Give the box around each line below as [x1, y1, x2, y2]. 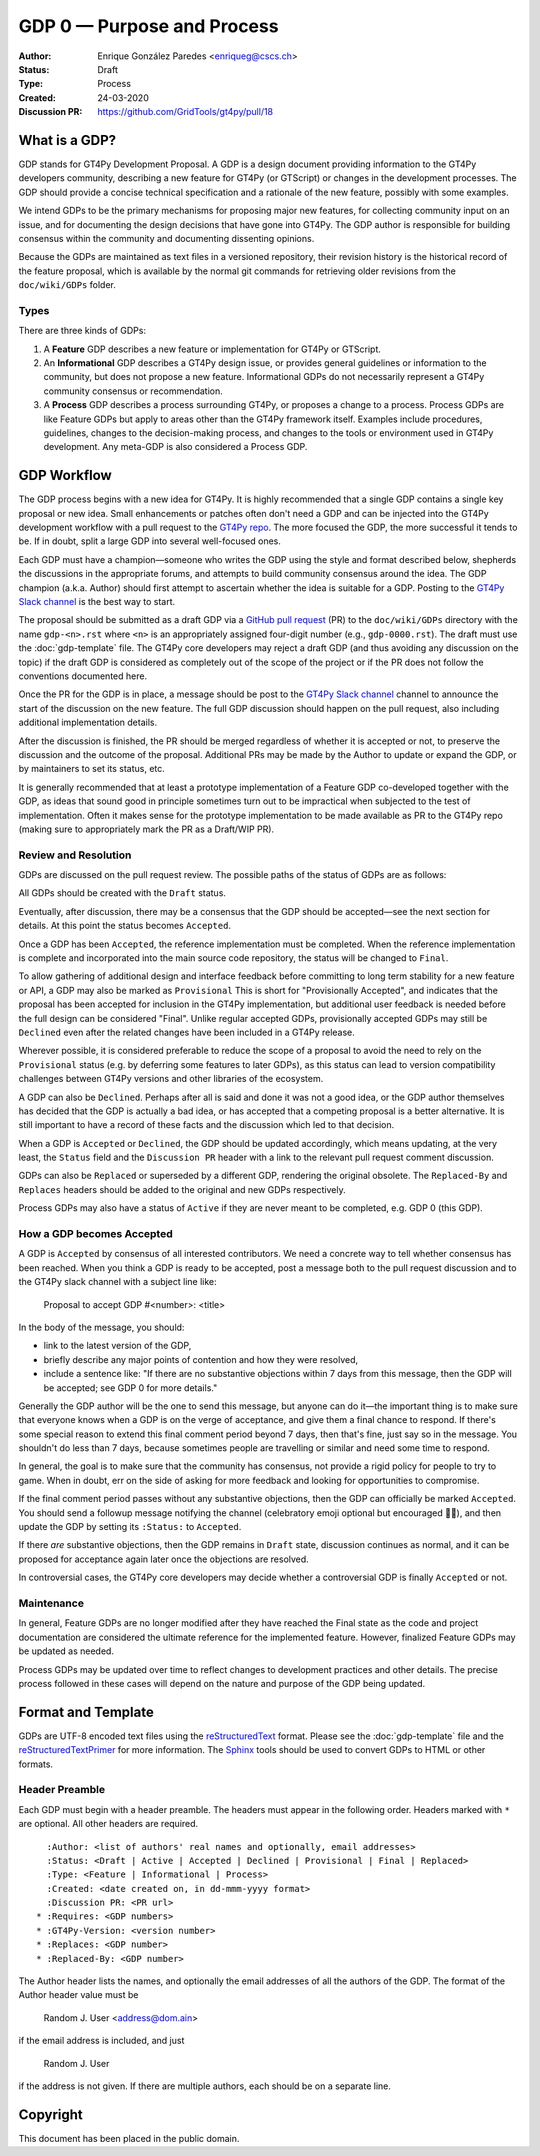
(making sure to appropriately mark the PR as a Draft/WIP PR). [18, 823, 275, 835]
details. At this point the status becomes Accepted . [18, 920, 232, 932]
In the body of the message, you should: [18, 1321, 185, 1333]
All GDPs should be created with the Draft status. [18, 887, 227, 899]
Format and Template [18, 1703, 154, 1720]
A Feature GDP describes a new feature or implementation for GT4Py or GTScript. [43, 343, 382, 355]
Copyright [18, 2106, 84, 2123]
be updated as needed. [18, 1645, 115, 1657]
